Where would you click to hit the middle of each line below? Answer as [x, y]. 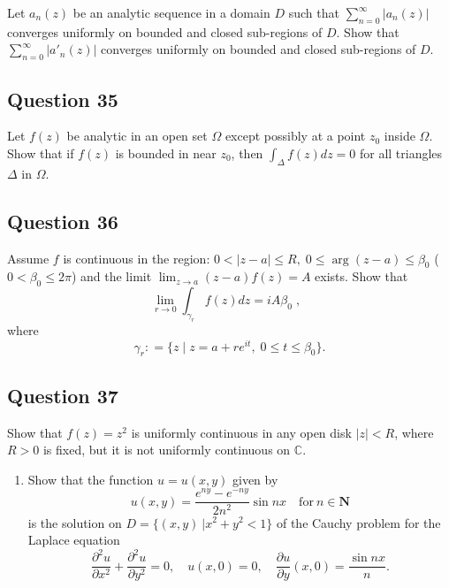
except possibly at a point [295, 136]
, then [247, 153]
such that [314, 12]
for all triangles [401, 153]
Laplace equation [74, 540]
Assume [28, 258]
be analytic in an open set [137, 136]
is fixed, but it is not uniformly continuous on [167, 450]
